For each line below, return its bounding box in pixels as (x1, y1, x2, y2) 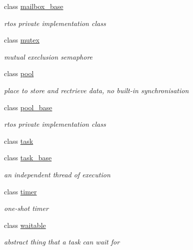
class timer (4, 186, 37, 196)
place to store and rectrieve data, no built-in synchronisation (4, 85, 189, 95)
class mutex (4, 35, 39, 45)
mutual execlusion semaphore (4, 51, 93, 62)
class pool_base (4, 102, 52, 112)
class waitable (4, 219, 46, 230)
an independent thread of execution (4, 169, 110, 179)
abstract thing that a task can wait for (4, 236, 120, 247)
